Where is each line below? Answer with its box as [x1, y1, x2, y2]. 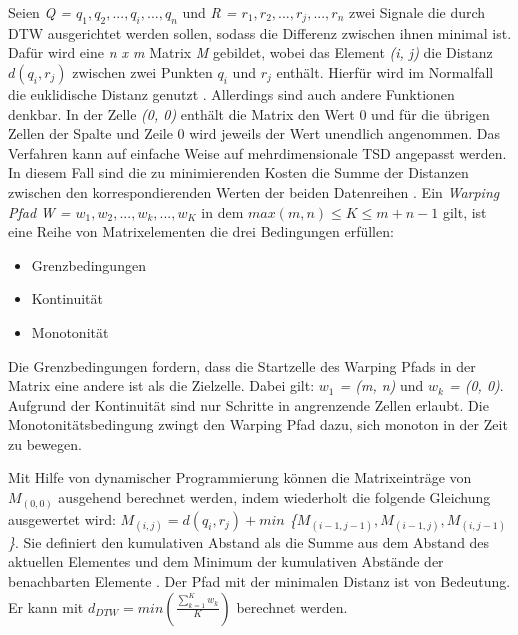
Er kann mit [8, 596, 84, 617]
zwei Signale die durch [349, 2, 486, 22]
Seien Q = [8, 2, 72, 22]
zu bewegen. [8, 433, 82, 454]
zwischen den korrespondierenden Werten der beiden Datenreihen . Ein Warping [8, 181, 500, 202]
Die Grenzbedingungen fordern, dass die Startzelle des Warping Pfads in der [8, 355, 476, 376]
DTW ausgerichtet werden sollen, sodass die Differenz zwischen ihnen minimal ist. [8, 22, 512, 43]
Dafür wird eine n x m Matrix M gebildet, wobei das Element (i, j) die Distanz [8, 42, 493, 63]
